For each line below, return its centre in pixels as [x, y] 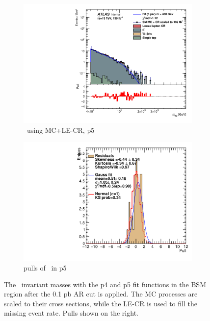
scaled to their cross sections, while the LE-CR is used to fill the [101, 303]
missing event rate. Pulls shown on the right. [71, 313]
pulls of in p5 [45, 268]
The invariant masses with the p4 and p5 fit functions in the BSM [105, 284]
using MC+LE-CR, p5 [61, 130]
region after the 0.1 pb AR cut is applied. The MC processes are [101, 294]
